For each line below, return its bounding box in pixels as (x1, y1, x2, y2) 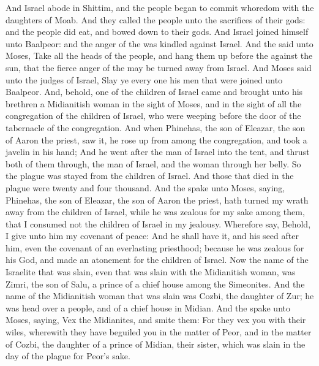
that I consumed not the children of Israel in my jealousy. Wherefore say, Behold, (6, 217, 311, 230)
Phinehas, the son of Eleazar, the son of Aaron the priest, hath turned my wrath (6, 193, 309, 206)
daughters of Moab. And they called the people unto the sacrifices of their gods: (6, 13, 306, 26)
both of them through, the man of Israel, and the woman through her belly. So (6, 157, 301, 170)
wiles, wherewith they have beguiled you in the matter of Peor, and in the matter (6, 326, 312, 338)
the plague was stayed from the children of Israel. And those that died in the (6, 169, 294, 182)
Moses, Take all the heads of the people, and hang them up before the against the (6, 49, 313, 62)
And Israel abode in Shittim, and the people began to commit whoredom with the (6, 1, 314, 13)
